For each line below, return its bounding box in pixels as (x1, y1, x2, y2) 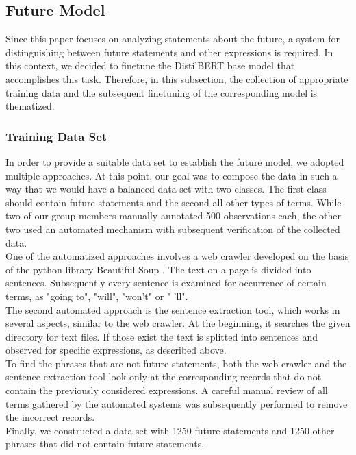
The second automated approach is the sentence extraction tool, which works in (5, 302, 340, 317)
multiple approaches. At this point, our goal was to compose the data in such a (5, 168, 338, 182)
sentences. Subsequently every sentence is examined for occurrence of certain (5, 275, 327, 290)
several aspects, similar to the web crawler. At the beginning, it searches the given (5, 316, 351, 330)
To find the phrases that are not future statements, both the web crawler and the (5, 356, 347, 370)
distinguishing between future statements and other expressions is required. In (5, 45, 333, 59)
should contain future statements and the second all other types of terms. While (5, 195, 342, 209)
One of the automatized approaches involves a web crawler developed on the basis (5, 249, 349, 263)
